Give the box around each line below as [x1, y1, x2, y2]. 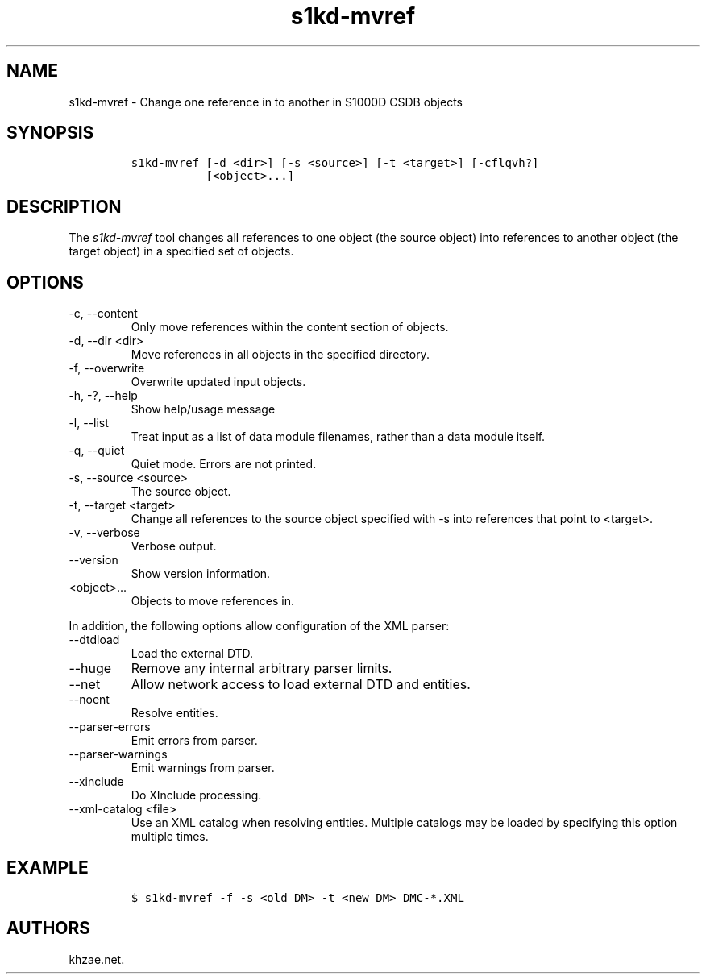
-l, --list [69, 416, 109, 430]
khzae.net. [69, 952, 125, 966]
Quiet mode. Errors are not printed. [131, 457, 317, 471]
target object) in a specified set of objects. [69, 244, 294, 259]
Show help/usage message [131, 402, 276, 417]
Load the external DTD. [131, 646, 254, 661]
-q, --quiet [69, 443, 125, 458]
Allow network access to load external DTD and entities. [131, 676, 471, 693]
